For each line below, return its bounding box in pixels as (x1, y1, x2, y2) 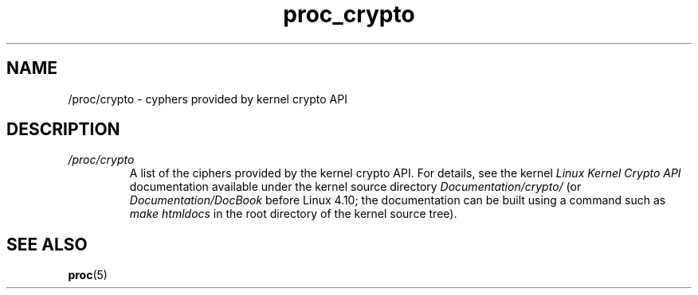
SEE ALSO (6, 234, 88, 254)
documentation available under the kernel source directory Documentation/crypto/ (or (129, 180, 582, 194)
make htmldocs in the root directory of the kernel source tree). (129, 207, 457, 221)
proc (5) (68, 268, 108, 282)
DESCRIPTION (6, 119, 120, 140)
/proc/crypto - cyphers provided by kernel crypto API (68, 91, 347, 106)
